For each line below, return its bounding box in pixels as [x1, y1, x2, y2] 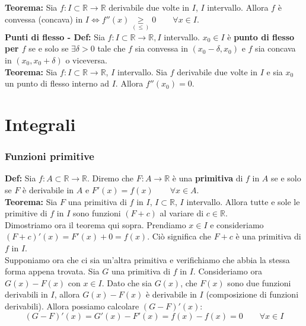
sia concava [255, 42, 296, 55]
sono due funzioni [227, 276, 291, 289]
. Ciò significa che [147, 230, 211, 242]
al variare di [160, 207, 204, 219]
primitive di [5, 207, 47, 219]
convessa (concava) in [5, 12, 83, 25]
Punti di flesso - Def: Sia [5, 30, 105, 43]
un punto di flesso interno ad [5, 77, 109, 90]
